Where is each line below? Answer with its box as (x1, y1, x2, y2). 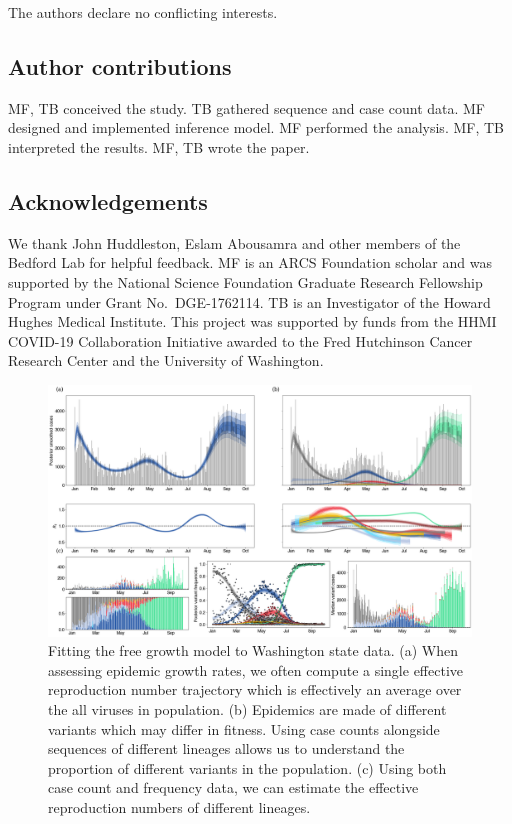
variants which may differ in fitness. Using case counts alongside (48, 718, 440, 739)
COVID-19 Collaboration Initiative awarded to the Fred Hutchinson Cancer (8, 330, 473, 351)
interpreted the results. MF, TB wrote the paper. (8, 136, 310, 157)
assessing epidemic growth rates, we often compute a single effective (48, 659, 464, 680)
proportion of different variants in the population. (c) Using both (48, 757, 447, 778)
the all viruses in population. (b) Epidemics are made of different (48, 699, 447, 720)
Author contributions (8, 50, 232, 81)
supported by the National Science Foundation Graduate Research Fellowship (8, 271, 483, 292)
